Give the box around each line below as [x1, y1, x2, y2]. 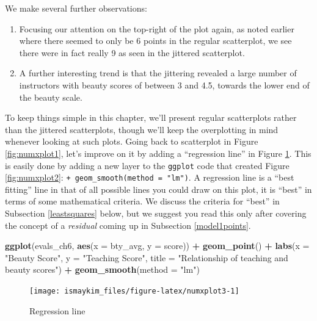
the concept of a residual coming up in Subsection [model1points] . [5, 218, 251, 231]
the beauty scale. [19, 90, 82, 103]
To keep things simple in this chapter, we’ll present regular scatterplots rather [5, 111, 297, 124]
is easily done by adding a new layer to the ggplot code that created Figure [5, 159, 290, 171]
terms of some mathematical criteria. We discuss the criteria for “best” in [5, 195, 280, 207]
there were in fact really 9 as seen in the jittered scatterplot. [19, 46, 245, 59]
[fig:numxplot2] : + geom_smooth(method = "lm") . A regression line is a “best [5, 171, 294, 184]
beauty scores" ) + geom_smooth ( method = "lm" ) [5, 263, 200, 276]
